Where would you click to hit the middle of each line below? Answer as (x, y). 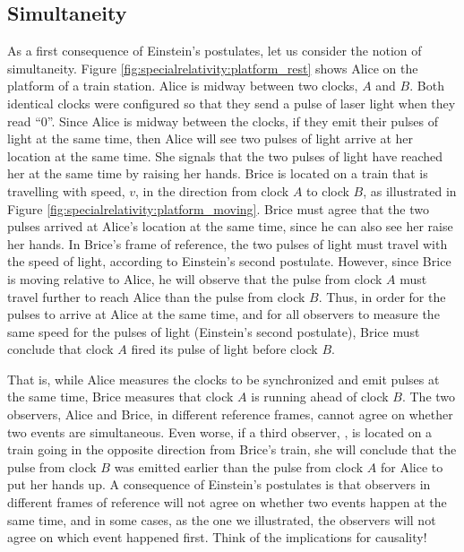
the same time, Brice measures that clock (120, 397)
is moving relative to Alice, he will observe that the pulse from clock (195, 278)
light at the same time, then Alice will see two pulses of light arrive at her (211, 138)
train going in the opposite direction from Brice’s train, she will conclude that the (232, 449)
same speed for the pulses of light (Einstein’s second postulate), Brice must (214, 331)
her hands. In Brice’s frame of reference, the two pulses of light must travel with (228, 243)
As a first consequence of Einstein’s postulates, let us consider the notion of (215, 51)
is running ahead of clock (320, 397)
